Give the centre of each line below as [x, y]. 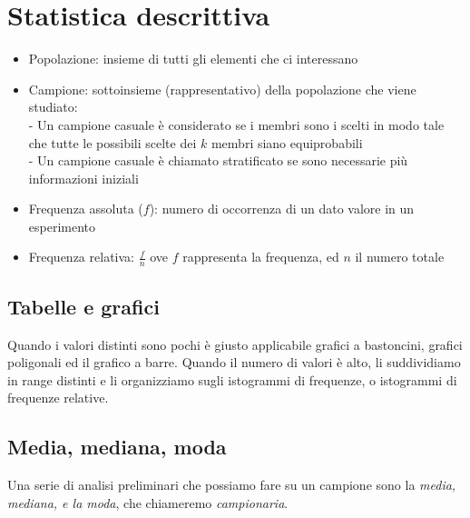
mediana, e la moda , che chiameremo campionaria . [148, 502]
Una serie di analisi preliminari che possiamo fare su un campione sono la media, [232, 485]
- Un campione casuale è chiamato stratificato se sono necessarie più [218, 160]
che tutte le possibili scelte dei [113, 142]
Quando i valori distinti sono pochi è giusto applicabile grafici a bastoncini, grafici [235, 344]
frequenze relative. [58, 398]
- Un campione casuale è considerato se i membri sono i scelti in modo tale [236, 124]
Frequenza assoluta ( [86, 209]
